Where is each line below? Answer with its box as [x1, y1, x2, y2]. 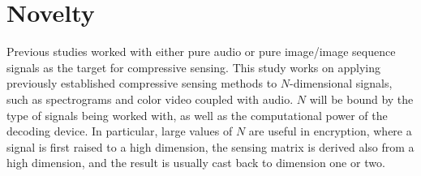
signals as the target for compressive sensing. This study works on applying [6, 58, 380, 75]
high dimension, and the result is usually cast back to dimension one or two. [6, 154, 385, 171]
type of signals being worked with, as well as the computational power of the [6, 106, 388, 123]
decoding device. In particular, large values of [6, 122, 233, 140]
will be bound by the [309, 90, 414, 107]
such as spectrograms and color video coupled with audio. [6, 90, 294, 107]
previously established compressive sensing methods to [6, 75, 277, 92]
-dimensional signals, [290, 75, 393, 92]
